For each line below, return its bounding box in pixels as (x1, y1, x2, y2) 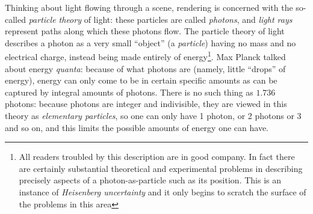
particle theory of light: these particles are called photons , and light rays (28, 13, 293, 25)
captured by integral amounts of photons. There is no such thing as (5, 85, 253, 98)
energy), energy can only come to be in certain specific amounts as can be (5, 74, 277, 87)
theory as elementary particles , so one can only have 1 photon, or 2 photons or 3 (5, 109, 302, 121)
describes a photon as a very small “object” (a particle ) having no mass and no (5, 36, 296, 49)
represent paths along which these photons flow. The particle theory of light (5, 25, 285, 37)
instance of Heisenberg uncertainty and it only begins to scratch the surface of (19, 185, 306, 198)
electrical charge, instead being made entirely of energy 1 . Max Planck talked (5, 49, 286, 63)
